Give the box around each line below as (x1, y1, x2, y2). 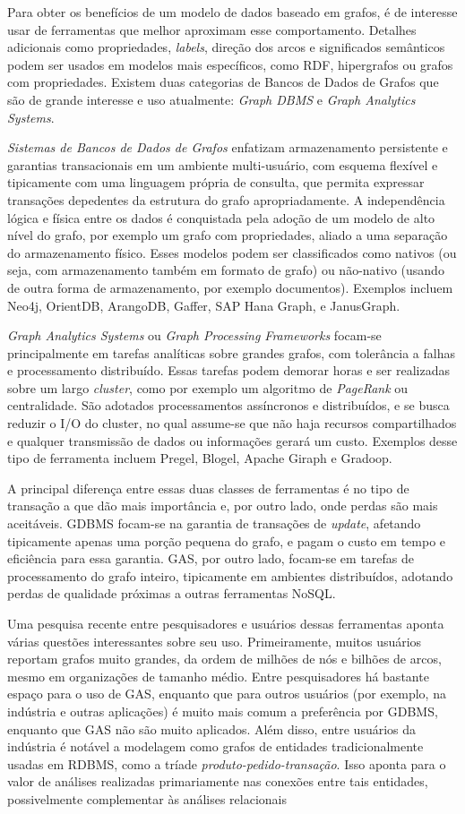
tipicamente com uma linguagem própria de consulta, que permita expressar (7, 173, 425, 192)
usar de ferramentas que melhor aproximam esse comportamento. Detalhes (7, 20, 417, 39)
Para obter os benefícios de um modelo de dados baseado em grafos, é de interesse (7, 3, 458, 21)
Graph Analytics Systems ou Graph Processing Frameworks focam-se (7, 326, 382, 345)
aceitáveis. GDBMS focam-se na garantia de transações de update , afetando (7, 514, 421, 533)
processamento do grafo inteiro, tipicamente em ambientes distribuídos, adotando (7, 566, 453, 585)
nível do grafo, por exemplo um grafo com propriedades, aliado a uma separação (7, 226, 448, 244)
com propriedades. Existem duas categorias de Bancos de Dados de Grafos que (7, 73, 439, 91)
